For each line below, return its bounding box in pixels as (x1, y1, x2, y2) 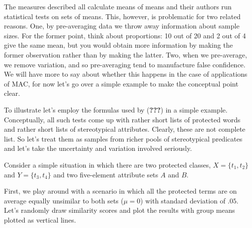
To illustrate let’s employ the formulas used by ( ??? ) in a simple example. (4, 104, 228, 114)
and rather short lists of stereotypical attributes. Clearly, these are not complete (4, 124, 246, 134)
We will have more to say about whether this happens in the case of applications (4, 69, 248, 79)
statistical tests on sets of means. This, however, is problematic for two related (4, 11, 241, 21)
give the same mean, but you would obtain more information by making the (4, 40, 233, 50)
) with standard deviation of (140, 195, 225, 205)
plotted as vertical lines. (4, 214, 76, 225)
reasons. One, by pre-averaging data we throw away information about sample (4, 21, 240, 31)
